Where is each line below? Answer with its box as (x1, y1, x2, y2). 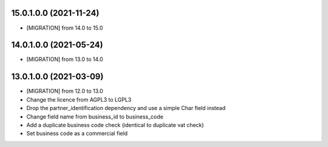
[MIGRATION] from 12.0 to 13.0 (26, 88, 103, 95)
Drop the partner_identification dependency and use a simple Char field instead (26, 105, 226, 112)
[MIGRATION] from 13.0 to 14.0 (26, 56, 103, 63)
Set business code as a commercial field (26, 130, 128, 137)
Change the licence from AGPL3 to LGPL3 (26, 96, 132, 103)
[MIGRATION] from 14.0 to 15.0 (26, 24, 103, 31)
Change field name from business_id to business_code (26, 113, 164, 120)
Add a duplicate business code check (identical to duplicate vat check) (26, 121, 204, 128)
